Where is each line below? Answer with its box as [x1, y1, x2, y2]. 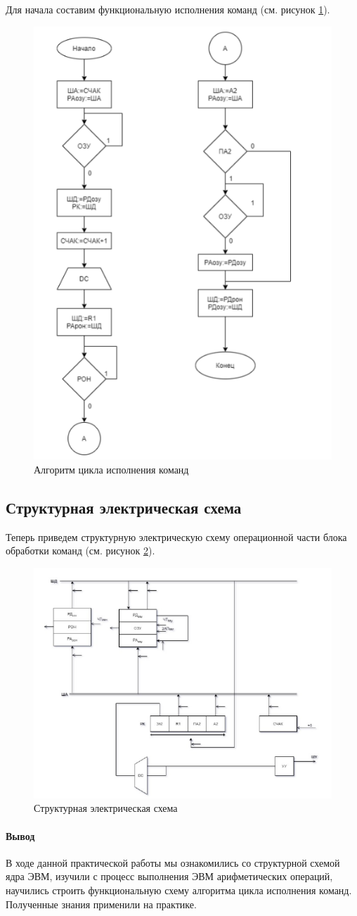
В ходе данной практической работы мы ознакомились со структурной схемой [6, 855, 340, 870]
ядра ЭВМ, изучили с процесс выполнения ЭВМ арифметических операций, [6, 869, 333, 884]
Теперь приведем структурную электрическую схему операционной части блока [6, 529, 347, 544]
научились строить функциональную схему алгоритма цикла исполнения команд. [6, 883, 352, 897]
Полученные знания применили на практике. [6, 896, 197, 911]
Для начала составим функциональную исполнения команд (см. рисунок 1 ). [6, 2, 330, 16]
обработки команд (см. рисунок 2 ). [6, 543, 155, 558]
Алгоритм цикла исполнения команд [34, 462, 189, 477]
